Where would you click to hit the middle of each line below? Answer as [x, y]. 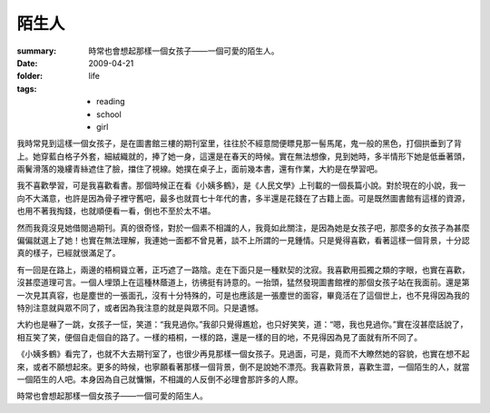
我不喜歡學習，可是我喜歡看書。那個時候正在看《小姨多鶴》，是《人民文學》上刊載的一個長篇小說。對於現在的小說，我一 [241, 185]
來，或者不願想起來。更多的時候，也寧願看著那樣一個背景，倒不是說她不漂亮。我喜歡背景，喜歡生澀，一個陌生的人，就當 [243, 367]
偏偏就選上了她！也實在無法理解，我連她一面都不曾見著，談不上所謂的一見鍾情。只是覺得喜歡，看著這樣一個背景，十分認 [243, 241]
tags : [27, 88]
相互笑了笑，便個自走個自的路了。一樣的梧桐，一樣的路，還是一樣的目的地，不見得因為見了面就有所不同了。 [219, 337]
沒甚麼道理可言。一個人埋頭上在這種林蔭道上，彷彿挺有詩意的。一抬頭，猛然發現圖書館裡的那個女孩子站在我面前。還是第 [243, 282]
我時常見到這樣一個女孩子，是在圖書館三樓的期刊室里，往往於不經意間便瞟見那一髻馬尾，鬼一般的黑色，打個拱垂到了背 [239, 143]
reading [111, 102]
